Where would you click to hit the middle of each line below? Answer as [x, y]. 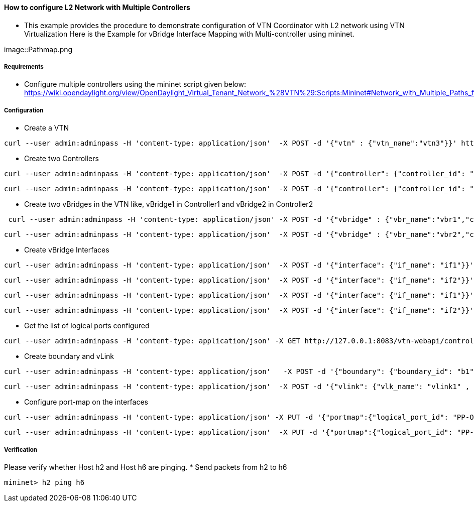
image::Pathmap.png [38, 49]
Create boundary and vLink [69, 356]
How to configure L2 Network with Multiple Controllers [97, 7]
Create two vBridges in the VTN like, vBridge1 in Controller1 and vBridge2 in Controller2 [169, 204]
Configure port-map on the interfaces [86, 402]
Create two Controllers [62, 159]
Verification [21, 450]
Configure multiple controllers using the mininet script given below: [135, 84]
